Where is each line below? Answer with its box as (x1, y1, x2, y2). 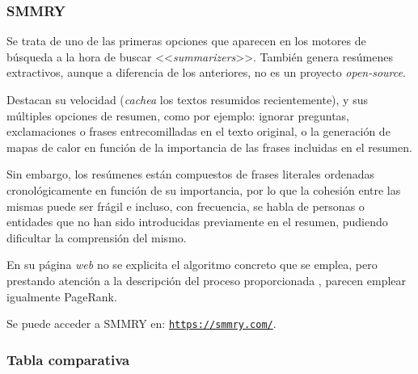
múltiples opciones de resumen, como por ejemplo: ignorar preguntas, (6, 107, 350, 124)
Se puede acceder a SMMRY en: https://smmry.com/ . (6, 315, 277, 332)
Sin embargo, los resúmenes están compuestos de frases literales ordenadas (6, 166, 375, 183)
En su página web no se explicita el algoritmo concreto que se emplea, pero (6, 256, 378, 273)
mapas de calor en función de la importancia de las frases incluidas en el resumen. (6, 138, 412, 155)
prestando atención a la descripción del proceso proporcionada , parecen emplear (6, 271, 407, 288)
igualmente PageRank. (6, 288, 117, 305)
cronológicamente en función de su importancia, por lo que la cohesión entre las (6, 181, 401, 198)
